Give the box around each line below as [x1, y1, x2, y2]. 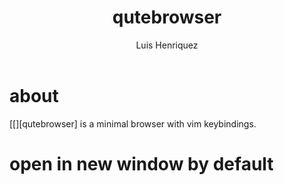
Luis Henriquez [135, 39, 199, 51]
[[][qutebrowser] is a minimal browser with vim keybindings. [9, 117, 257, 130]
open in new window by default [9, 152, 274, 175]
